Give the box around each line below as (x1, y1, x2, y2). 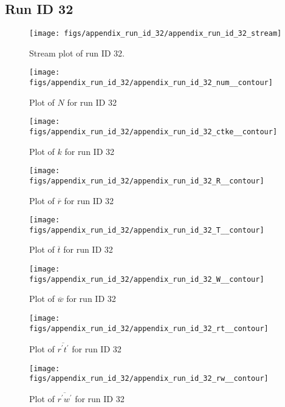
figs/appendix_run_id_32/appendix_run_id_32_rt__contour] (29, 324, 269, 333)
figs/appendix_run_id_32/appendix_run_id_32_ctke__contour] (29, 128, 278, 137)
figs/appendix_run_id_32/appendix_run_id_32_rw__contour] (29, 374, 269, 383)
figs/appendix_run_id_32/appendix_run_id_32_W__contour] (29, 275, 264, 284)
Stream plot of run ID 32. (29, 46, 125, 59)
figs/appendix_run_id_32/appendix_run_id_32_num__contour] (29, 78, 273, 87)
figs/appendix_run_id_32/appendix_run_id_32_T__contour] (29, 225, 264, 234)
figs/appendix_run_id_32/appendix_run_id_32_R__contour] (29, 176, 264, 185)
